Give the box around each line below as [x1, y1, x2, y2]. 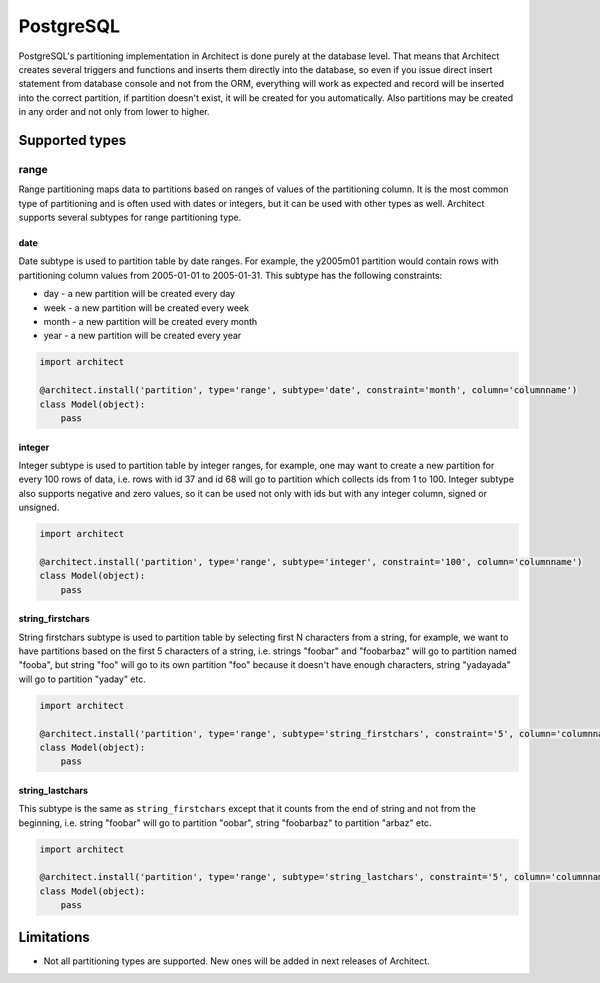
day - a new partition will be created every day [43, 288, 235, 300]
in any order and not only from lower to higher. [18, 106, 210, 118]
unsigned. [18, 501, 60, 514]
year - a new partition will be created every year [43, 330, 242, 342]
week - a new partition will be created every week [43, 301, 250, 314]
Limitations [18, 928, 90, 945]
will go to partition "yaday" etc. [18, 673, 147, 685]
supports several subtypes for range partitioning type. [18, 211, 242, 224]
